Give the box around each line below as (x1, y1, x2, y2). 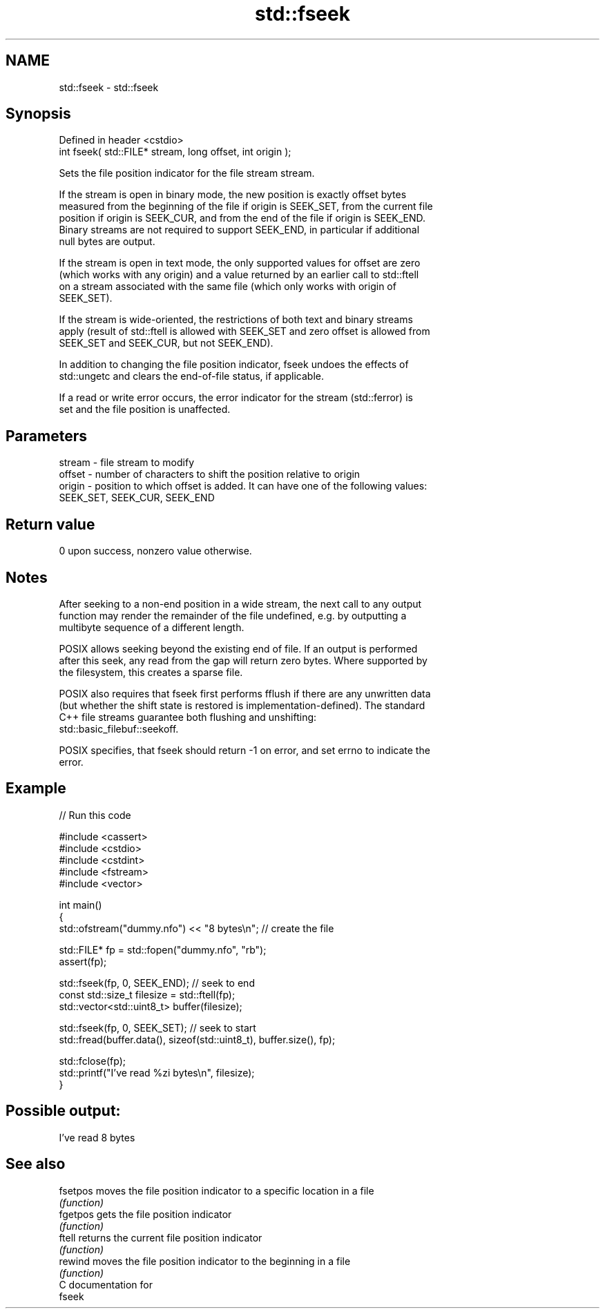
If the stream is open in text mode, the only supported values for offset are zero (59, 257, 421, 269)
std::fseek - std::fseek (59, 81, 159, 93)
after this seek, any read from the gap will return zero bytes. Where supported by (59, 654, 428, 666)
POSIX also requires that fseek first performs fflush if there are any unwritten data (59, 687, 431, 699)
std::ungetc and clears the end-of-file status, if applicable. (59, 370, 324, 383)
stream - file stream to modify (59, 456, 195, 469)
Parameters (6, 427, 87, 445)
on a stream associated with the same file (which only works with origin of (59, 280, 396, 293)
